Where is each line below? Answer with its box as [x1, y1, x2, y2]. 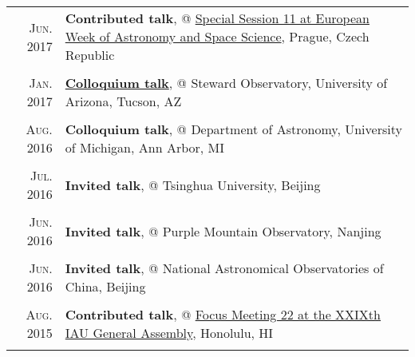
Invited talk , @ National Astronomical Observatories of [65, 259, 384, 277]
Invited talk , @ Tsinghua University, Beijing [65, 175, 321, 194]
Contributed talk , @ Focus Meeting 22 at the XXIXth [65, 305, 381, 323]
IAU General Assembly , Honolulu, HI [65, 323, 274, 342]
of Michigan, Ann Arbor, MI [65, 138, 225, 157]
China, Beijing [65, 277, 146, 296]
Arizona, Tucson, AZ [65, 92, 182, 110]
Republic [65, 46, 115, 64]
